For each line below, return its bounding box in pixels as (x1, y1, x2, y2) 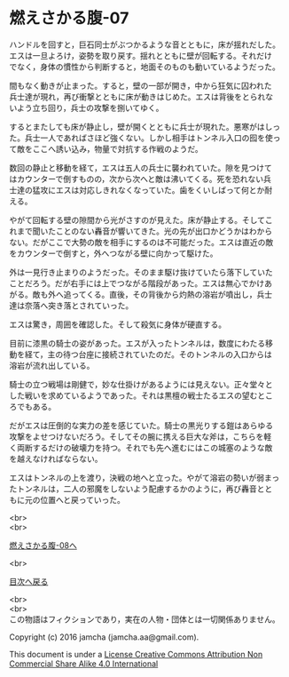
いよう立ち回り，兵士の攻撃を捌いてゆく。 (9, 102, 164, 113)
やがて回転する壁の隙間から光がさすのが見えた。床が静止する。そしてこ (9, 214, 273, 225)
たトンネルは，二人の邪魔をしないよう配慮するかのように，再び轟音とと (9, 483, 273, 494)
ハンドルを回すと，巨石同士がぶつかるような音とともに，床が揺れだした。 (9, 39, 281, 50)
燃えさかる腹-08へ (9, 539, 77, 551)
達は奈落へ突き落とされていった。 (9, 299, 134, 311)
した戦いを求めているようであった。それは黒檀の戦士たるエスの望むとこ (9, 390, 273, 401)
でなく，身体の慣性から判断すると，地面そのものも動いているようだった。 (9, 61, 281, 72)
